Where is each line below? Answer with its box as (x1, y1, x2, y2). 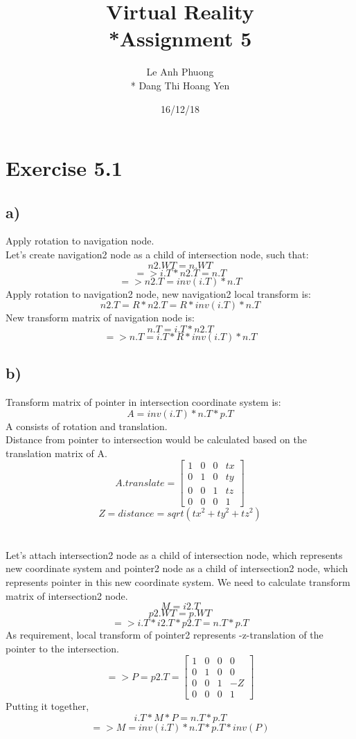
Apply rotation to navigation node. (6, 233, 154, 248)
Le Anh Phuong (146, 64, 214, 79)
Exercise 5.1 (6, 154, 123, 182)
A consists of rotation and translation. (6, 418, 168, 433)
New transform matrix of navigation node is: (6, 310, 195, 325)
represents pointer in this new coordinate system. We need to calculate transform (6, 574, 350, 589)
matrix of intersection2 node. (6, 588, 128, 603)
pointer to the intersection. (6, 641, 119, 655)
